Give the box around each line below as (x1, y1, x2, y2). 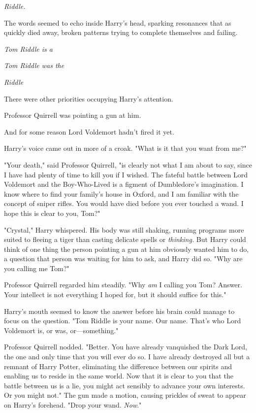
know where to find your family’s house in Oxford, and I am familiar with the (4, 188, 239, 199)
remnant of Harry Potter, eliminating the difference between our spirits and (4, 361, 232, 371)
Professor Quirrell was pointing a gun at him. (4, 110, 141, 120)
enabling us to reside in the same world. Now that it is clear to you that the (4, 371, 233, 381)
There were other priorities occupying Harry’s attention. (4, 93, 173, 103)
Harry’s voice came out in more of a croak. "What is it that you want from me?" (4, 143, 247, 153)
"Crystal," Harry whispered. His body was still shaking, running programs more (4, 224, 244, 235)
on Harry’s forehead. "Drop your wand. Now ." (4, 400, 142, 410)
